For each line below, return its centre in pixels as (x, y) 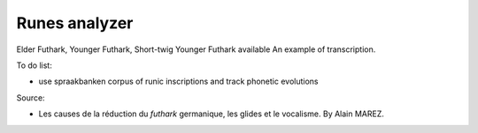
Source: (31, 98)
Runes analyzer (75, 23)
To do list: (34, 65)
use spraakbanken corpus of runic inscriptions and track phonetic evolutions (178, 81)
